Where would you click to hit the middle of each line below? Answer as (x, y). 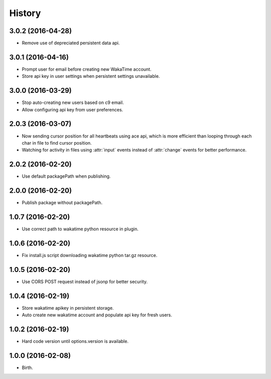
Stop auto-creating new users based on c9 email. (73, 102)
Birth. (27, 367)
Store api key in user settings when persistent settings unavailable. (91, 76)
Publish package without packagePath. (62, 203)
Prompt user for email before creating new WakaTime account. (87, 69)
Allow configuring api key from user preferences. (73, 109)
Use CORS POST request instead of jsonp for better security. (85, 282)
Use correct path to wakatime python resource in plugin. (80, 229)
